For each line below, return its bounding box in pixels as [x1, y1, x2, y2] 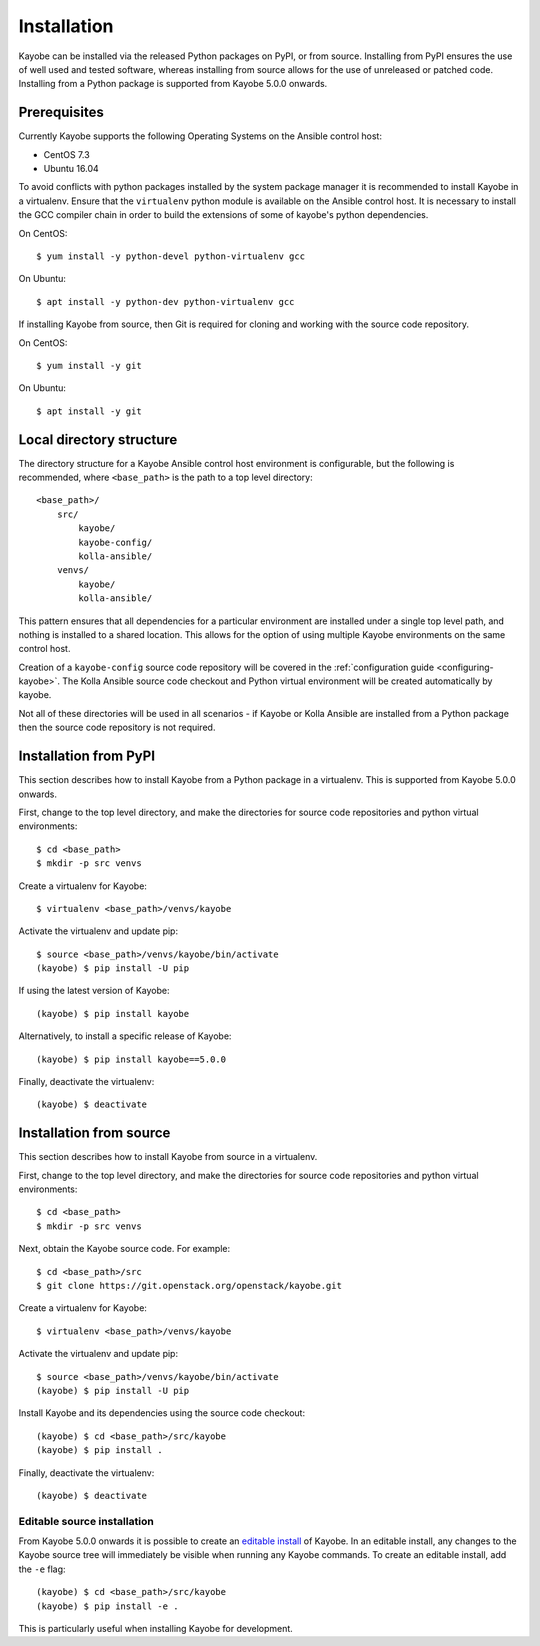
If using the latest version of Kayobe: [18, 985, 170, 997]
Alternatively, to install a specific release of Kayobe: [18, 1030, 232, 1042]
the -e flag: [18, 1563, 66, 1575]
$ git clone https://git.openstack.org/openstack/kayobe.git [36, 1280, 342, 1292]
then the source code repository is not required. [18, 721, 216, 734]
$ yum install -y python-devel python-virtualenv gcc [36, 250, 305, 262]
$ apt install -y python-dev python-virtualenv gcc [36, 296, 295, 307]
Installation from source [18, 1125, 171, 1142]
